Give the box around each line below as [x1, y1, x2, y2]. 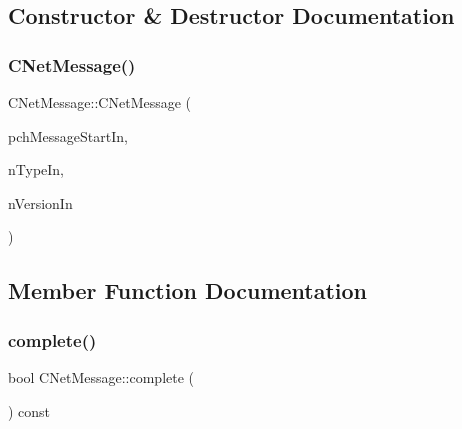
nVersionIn [8, 192, 73, 213]
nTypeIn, [8, 159, 65, 180]
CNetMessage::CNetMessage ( [8, 92, 192, 112]
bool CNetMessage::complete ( [8, 366, 195, 387]
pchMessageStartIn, [8, 125, 128, 146]
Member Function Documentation [8, 275, 368, 306]
